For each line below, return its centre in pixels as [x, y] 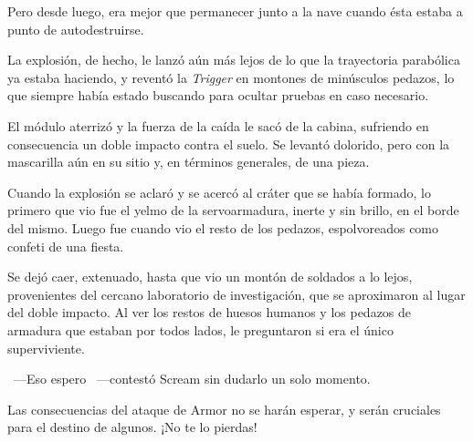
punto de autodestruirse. [76, 29]
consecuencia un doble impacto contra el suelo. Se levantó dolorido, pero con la [229, 144]
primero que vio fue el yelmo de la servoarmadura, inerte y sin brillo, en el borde [233, 210]
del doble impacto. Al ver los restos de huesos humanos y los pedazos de [210, 312]
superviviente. [46, 348]
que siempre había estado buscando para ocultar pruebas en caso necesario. [218, 95]
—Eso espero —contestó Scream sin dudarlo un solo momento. [192, 379]
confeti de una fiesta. [66, 246]
